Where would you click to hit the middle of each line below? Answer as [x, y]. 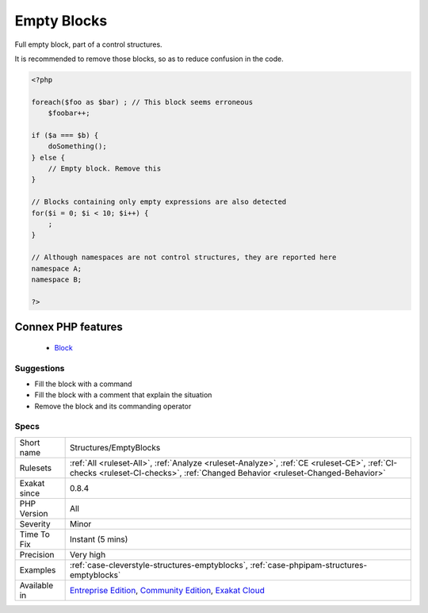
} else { [48, 157]
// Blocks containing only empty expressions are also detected [159, 202]
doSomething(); [77, 146]
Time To [35, 534]
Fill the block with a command [83, 384]
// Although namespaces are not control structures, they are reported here [184, 257]
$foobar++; [69, 113]
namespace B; [57, 279]
